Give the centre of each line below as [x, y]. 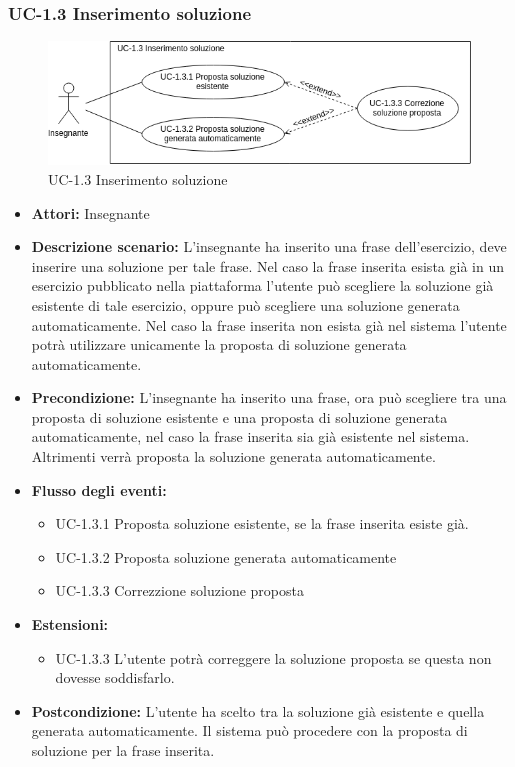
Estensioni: [70, 624]
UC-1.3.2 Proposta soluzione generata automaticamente [226, 556]
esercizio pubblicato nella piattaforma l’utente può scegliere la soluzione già [262, 285]
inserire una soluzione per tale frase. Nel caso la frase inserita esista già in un [267, 265]
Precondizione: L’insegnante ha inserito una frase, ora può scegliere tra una [269, 397]
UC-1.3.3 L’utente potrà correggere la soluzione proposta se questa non [273, 657]
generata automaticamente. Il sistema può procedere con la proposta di [249, 730]
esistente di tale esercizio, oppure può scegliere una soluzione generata [245, 304]
